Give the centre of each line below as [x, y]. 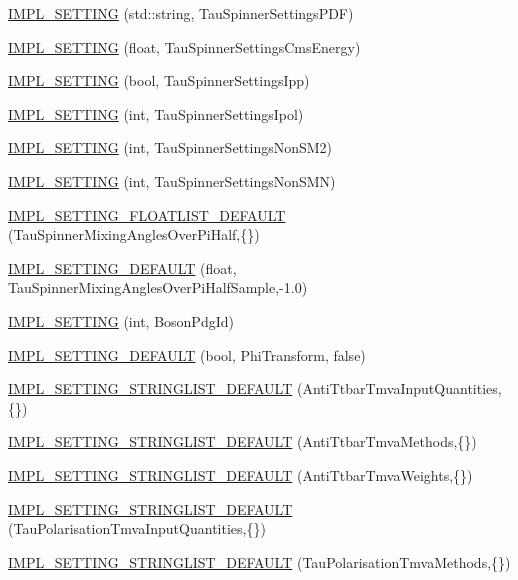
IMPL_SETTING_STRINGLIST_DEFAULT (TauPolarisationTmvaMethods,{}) [259, 561]
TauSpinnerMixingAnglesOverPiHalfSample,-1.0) [158, 287]
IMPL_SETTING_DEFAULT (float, [122, 267]
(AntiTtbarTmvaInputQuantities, [399, 388]
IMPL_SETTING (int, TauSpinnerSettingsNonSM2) [170, 147]
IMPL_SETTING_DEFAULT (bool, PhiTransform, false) [187, 354]
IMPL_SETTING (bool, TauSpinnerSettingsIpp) [159, 80]
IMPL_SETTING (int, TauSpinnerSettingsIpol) [156, 113]
